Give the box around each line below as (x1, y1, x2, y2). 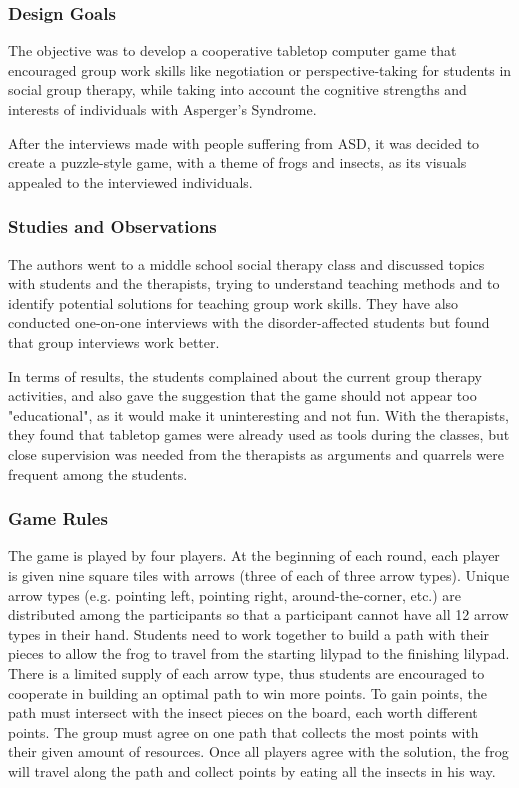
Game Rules (8, 506, 108, 531)
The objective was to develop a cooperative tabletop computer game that (8, 40, 457, 61)
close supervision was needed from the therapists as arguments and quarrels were (8, 443, 504, 464)
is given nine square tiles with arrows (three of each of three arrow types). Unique (8, 564, 510, 585)
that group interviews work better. (8, 331, 220, 352)
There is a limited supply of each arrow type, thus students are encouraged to (8, 662, 485, 683)
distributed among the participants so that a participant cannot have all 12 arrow (8, 604, 509, 625)
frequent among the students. (8, 463, 188, 484)
